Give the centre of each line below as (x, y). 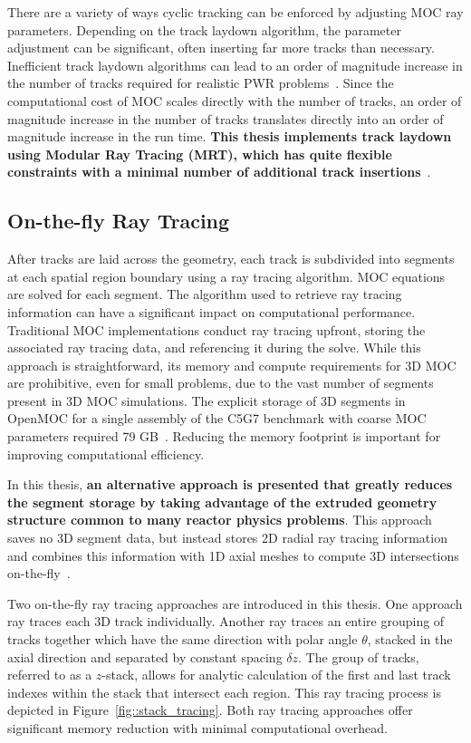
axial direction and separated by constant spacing (145, 656)
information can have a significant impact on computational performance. (211, 311)
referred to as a (50, 675)
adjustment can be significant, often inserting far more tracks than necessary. (221, 48)
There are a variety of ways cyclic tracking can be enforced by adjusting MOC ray (235, 12)
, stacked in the (410, 639)
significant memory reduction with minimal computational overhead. (197, 727)
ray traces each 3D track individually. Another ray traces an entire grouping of (226, 621)
